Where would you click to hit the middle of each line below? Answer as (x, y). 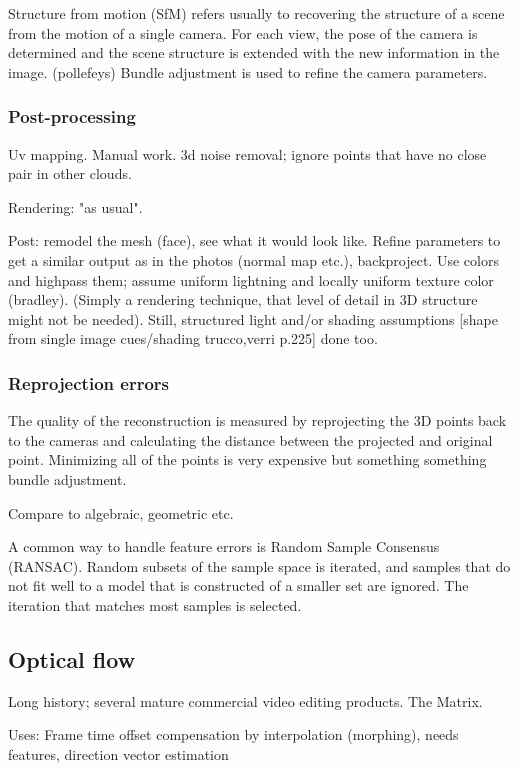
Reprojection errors (88, 382)
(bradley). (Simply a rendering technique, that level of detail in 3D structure (243, 299)
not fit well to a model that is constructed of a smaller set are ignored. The (238, 585)
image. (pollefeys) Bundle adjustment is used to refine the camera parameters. (248, 71)
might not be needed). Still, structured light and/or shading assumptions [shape (253, 318)
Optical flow (72, 658)
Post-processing (72, 116)
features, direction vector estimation (118, 753)
